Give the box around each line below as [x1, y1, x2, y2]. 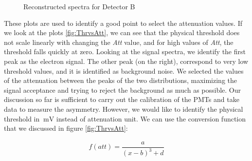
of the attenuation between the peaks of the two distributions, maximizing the [4, 75, 237, 85]
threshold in [4, 113, 40, 123]
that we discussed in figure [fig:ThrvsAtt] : [4, 123, 128, 133]
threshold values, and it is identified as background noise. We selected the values [4, 65, 244, 76]
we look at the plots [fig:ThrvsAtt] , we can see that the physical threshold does [4, 27, 240, 38]
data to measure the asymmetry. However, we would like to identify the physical [4, 103, 243, 114]
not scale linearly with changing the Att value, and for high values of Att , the [4, 37, 234, 47]
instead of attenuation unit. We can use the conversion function [56, 113, 246, 123]
